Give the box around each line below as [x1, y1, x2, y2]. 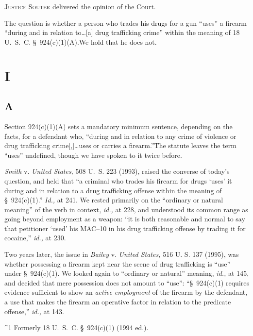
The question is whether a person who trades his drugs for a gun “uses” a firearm [4, 17, 247, 28]
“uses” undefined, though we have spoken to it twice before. [4, 150, 182, 160]
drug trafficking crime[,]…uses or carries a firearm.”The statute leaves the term [4, 140, 236, 151]
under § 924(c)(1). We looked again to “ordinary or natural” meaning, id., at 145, [4, 268, 249, 278]
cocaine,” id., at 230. [4, 233, 66, 243]
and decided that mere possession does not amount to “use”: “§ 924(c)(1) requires [4, 277, 249, 287]
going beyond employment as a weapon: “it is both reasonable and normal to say [4, 214, 245, 224]
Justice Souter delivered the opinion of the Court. [4, 1, 156, 11]
